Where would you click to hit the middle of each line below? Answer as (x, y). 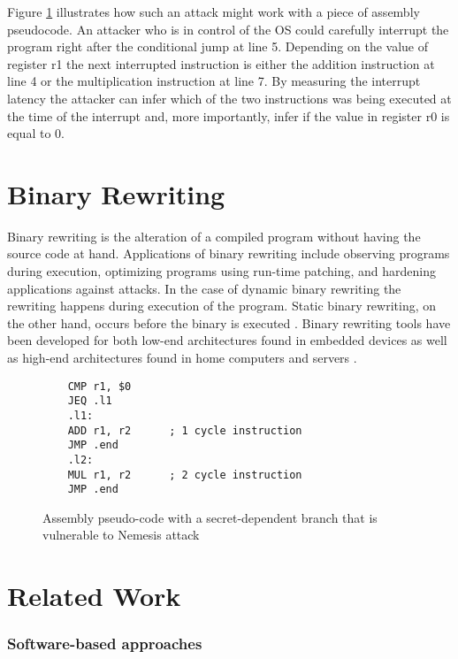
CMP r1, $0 (99, 386)
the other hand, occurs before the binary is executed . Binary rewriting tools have (229, 322)
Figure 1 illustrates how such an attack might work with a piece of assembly (214, 11)
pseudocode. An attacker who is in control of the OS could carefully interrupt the (228, 29)
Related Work (94, 596)
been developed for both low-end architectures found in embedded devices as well (227, 340)
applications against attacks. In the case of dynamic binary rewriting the (204, 288)
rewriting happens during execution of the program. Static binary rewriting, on (222, 306)
